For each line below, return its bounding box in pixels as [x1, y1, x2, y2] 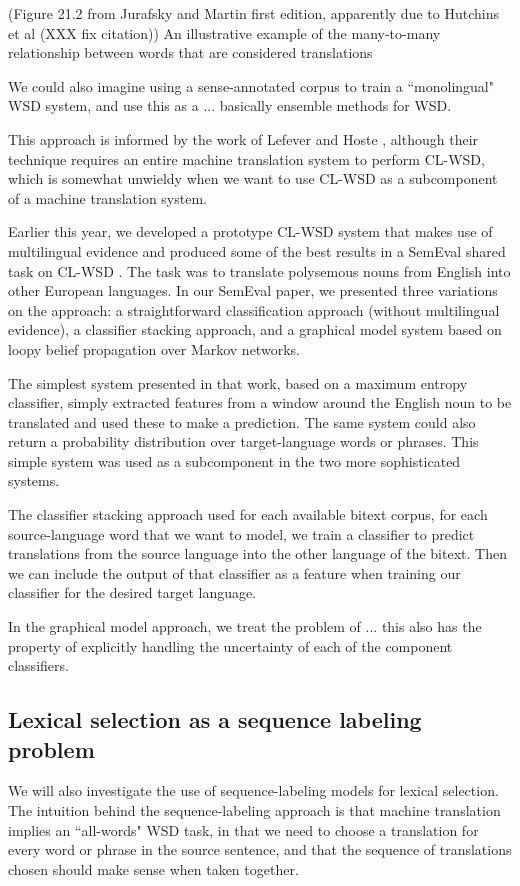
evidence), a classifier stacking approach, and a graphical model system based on [8, 319, 502, 340]
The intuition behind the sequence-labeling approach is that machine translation [8, 800, 501, 820]
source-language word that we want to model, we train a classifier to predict [8, 523, 475, 544]
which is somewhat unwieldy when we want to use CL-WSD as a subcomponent [8, 168, 498, 189]
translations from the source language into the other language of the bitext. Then [8, 543, 507, 564]
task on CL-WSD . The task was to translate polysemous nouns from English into [8, 260, 511, 281]
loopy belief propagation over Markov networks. [8, 338, 300, 359]
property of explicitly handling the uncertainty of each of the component [8, 635, 453, 656]
